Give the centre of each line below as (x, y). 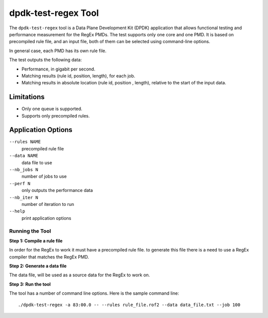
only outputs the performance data (57, 191)
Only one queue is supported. (52, 109)
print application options (46, 218)
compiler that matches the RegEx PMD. (49, 257)
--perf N (20, 183)
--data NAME (24, 156)
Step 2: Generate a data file (38, 266)
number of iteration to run (48, 204)
